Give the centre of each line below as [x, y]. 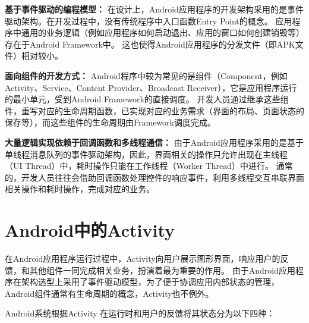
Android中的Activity [90, 230]
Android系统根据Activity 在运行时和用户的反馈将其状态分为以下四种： [140, 313]
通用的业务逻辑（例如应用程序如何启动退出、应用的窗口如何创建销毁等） [163, 32]
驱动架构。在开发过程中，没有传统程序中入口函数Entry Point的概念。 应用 [149, 21]
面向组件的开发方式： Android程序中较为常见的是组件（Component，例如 [146, 75]
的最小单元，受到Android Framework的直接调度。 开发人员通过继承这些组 [147, 99]
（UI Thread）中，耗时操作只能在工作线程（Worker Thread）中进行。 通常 [149, 166]
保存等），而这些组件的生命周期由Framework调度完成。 [110, 122]
